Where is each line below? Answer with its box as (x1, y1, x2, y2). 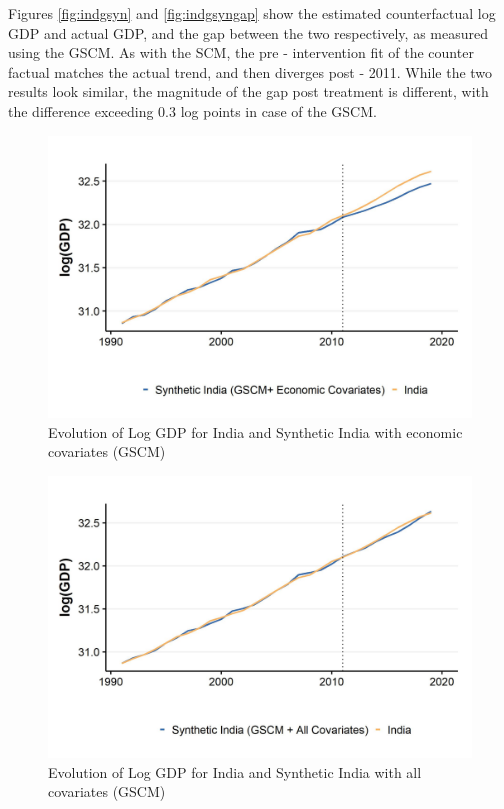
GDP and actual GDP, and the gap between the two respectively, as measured (8, 22, 488, 43)
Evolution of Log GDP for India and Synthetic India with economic (48, 421, 463, 442)
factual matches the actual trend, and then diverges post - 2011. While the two (8, 61, 493, 82)
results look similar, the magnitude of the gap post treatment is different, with (8, 81, 489, 102)
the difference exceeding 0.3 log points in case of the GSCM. (8, 100, 377, 121)
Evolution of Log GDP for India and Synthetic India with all (48, 761, 422, 782)
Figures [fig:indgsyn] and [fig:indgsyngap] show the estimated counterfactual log (8, 3, 496, 23)
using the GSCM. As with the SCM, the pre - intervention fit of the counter (8, 42, 474, 63)
